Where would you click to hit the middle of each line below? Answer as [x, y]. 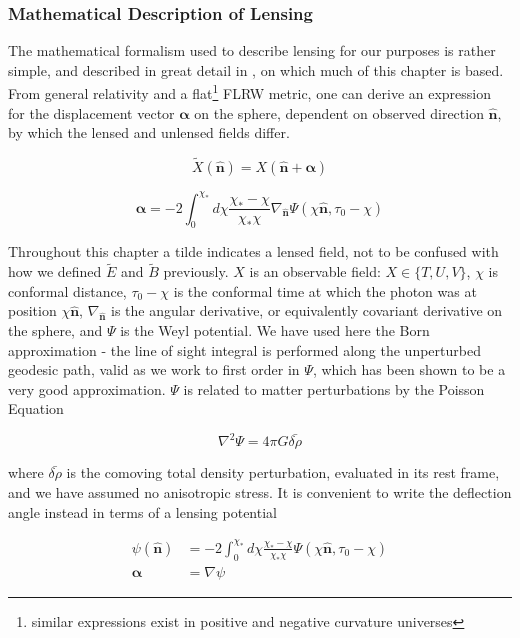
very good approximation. [87, 388]
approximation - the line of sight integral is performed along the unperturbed [244, 349]
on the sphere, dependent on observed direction [339, 112]
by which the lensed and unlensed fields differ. [149, 132]
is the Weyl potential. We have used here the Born [275, 329]
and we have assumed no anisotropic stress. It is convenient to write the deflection [260, 492]
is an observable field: [315, 271]
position [32, 310]
